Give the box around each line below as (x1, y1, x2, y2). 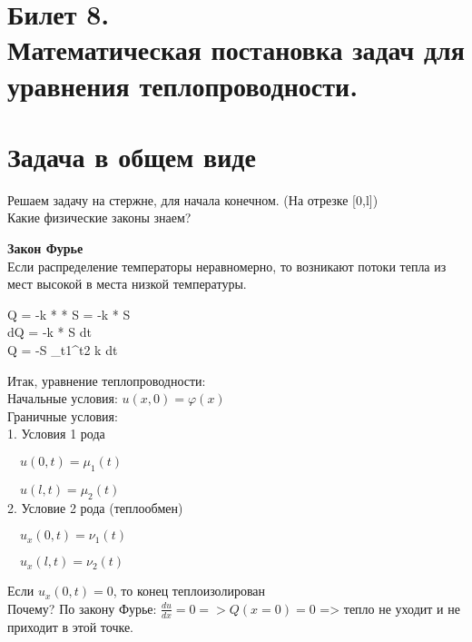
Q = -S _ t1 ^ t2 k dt (7, 341, 118, 360)
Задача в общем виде (7, 137, 256, 174)
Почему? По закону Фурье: (7, 598, 157, 617)
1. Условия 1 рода (7, 424, 105, 443)
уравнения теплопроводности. (7, 66, 359, 104)
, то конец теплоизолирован (113, 581, 266, 600)
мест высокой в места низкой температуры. (7, 274, 247, 293)
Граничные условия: (7, 406, 118, 425)
